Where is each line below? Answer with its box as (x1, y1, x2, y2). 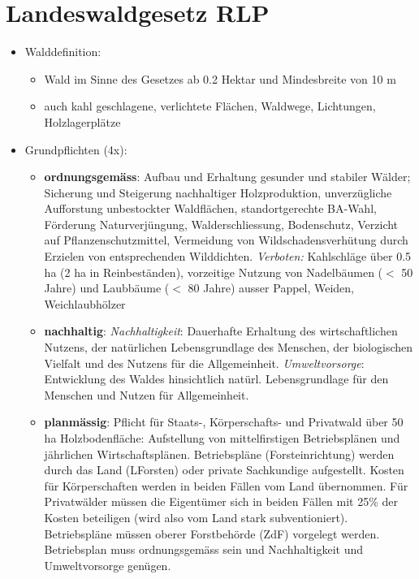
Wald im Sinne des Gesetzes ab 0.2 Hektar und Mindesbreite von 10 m (44, 70, 396, 87)
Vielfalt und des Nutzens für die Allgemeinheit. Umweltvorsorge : (44, 354, 365, 371)
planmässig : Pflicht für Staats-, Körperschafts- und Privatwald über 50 (44, 413, 404, 430)
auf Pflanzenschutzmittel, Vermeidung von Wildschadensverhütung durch (44, 231, 408, 248)
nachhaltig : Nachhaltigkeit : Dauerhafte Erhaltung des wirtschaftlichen (44, 322, 398, 339)
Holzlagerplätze (44, 113, 121, 130)
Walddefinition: (24, 43, 102, 60)
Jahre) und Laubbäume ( (44, 279, 170, 296)
